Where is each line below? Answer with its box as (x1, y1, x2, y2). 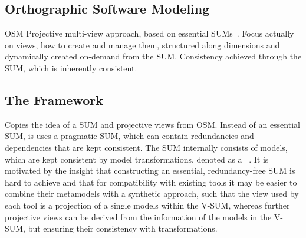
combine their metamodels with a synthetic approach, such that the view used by (5, 187, 299, 200)
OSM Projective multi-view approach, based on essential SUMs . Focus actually (5, 27, 294, 39)
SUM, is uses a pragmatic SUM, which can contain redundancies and (5, 130, 254, 142)
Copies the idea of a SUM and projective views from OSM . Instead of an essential (5, 118, 300, 130)
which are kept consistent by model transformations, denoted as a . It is (5, 153, 269, 165)
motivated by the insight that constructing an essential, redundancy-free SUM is (5, 164, 295, 177)
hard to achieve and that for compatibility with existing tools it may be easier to (5, 176, 297, 188)
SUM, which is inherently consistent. (5, 61, 137, 74)
